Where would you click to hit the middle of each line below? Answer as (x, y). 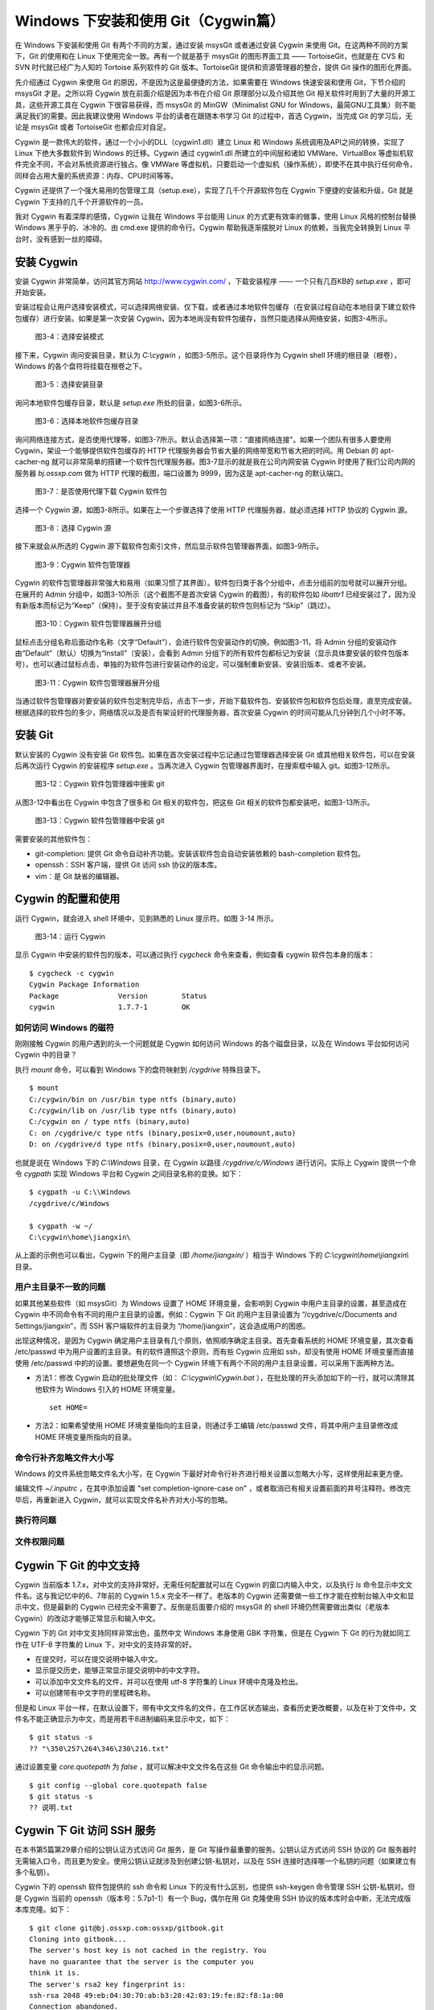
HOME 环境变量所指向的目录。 (86, 1437)
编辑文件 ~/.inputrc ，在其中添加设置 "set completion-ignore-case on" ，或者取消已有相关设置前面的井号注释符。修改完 (213, 1488)
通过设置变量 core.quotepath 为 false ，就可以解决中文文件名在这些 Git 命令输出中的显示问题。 (172, 1767)
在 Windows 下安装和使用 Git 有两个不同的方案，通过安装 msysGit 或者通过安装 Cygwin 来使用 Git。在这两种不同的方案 (212, 45)
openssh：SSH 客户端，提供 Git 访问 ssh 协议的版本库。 (128, 865)
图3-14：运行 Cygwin (70, 936)
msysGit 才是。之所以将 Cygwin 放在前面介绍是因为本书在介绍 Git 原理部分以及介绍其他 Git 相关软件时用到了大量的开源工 (215, 93)
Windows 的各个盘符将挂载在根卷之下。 (80, 367)
